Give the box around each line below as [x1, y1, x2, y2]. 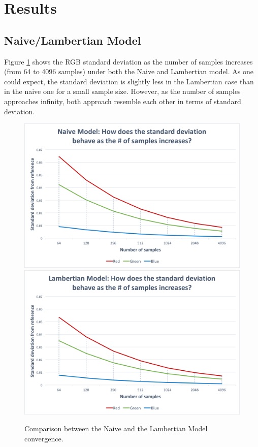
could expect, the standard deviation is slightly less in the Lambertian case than [4, 76, 254, 86]
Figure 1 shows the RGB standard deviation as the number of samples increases [4, 56, 253, 67]
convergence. [24, 433, 63, 444]
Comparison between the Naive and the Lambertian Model [24, 423, 208, 434]
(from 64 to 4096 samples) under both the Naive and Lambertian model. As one [4, 66, 253, 77]
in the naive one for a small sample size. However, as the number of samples [4, 86, 241, 97]
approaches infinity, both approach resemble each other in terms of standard [4, 95, 241, 106]
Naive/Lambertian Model [4, 32, 141, 48]
